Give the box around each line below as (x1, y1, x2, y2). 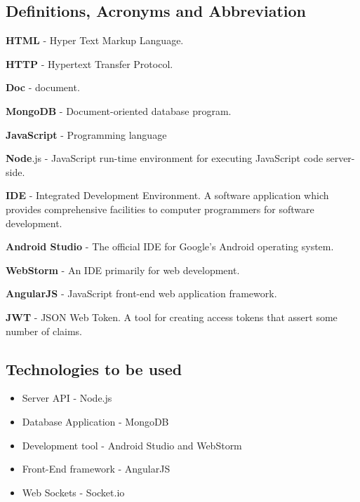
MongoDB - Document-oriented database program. (6, 103, 232, 118)
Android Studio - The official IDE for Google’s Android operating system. (6, 239, 334, 254)
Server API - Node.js (22, 391, 112, 405)
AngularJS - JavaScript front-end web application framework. (6, 286, 277, 301)
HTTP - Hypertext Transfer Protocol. (6, 56, 173, 71)
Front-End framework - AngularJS (22, 461, 171, 476)
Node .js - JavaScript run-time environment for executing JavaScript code (6, 151, 324, 165)
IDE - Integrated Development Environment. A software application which (6, 188, 329, 203)
